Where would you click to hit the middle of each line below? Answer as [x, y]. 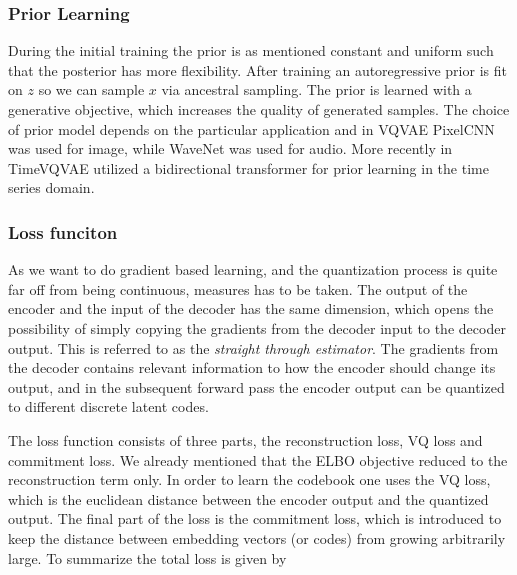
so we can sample [91, 89]
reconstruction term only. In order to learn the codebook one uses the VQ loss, [249, 479]
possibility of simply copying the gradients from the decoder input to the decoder [257, 327]
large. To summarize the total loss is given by [147, 557]
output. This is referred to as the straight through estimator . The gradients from [253, 347]
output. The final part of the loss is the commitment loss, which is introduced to [255, 518]
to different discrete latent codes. [108, 406]
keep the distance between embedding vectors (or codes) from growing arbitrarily [257, 537]
